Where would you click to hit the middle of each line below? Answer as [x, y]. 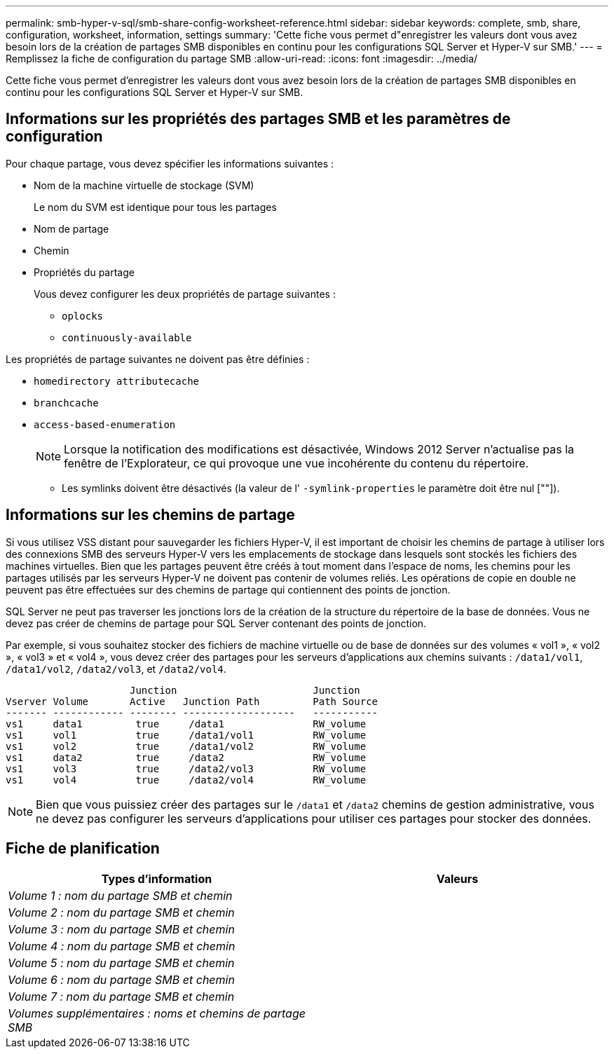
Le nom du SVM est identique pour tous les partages [155, 207]
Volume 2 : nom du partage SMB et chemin [121, 912]
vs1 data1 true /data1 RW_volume [186, 724]
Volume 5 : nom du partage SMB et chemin [121, 963]
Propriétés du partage [84, 272]
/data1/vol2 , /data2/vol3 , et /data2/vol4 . [116, 669]
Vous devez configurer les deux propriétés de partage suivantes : [185, 294]
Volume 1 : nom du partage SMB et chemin [120, 895]
